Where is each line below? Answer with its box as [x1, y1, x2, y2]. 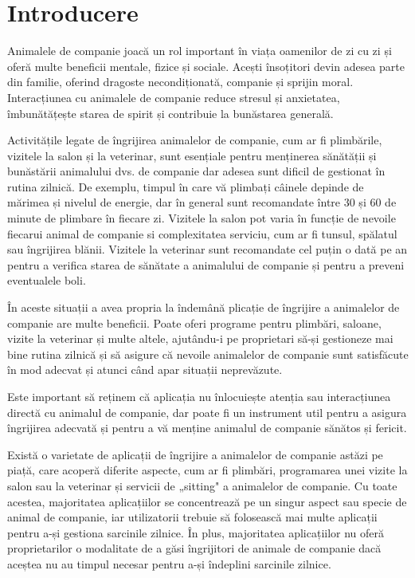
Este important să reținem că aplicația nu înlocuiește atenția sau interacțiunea [7, 388, 391, 404]
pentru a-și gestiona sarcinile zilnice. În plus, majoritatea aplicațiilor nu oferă [7, 524, 385, 541]
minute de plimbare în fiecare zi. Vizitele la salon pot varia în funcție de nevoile [7, 210, 396, 226]
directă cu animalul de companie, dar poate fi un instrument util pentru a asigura [7, 403, 407, 420]
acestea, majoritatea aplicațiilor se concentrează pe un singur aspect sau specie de [7, 493, 407, 509]
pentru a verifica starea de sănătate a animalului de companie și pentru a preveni [7, 256, 405, 273]
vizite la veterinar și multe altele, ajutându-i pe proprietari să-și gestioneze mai [7, 330, 393, 347]
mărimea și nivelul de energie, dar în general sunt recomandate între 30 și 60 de [7, 194, 397, 210]
